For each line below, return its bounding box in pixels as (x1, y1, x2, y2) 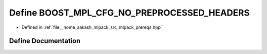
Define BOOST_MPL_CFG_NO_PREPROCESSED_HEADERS (9, 7, 250, 18)
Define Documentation (9, 37, 81, 45)
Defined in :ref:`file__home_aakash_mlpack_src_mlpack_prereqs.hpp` (21, 24, 163, 30)
